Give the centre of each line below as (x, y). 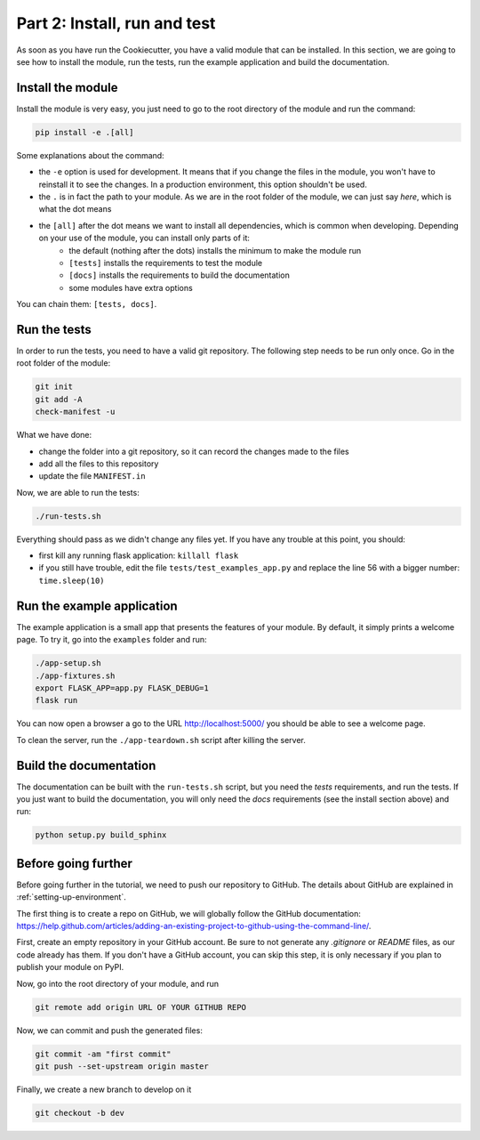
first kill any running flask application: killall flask (139, 555)
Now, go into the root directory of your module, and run (118, 983)
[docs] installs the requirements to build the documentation (180, 275)
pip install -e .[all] (84, 132)
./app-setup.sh (68, 663)
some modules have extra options (131, 287)
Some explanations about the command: (90, 155)
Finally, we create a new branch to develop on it (104, 1089)
